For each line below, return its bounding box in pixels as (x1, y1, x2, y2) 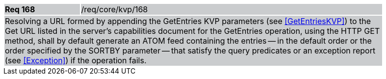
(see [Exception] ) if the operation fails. (5, 55, 147, 65)
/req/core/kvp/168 (81, 4, 148, 14)
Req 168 (5, 4, 35, 14)
